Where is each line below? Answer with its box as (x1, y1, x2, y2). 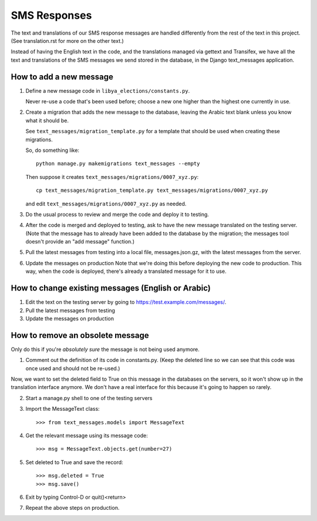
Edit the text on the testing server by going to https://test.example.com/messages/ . (25, 299, 227, 306)
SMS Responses (11, 9, 92, 22)
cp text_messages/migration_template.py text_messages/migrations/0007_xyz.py (36, 187, 268, 194)
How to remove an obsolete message (11, 330, 149, 340)
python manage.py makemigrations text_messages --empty (36, 160, 200, 167)
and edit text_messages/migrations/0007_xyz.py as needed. (25, 200, 187, 207)
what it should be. (25, 117, 69, 124)
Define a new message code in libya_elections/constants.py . (25, 87, 190, 94)
